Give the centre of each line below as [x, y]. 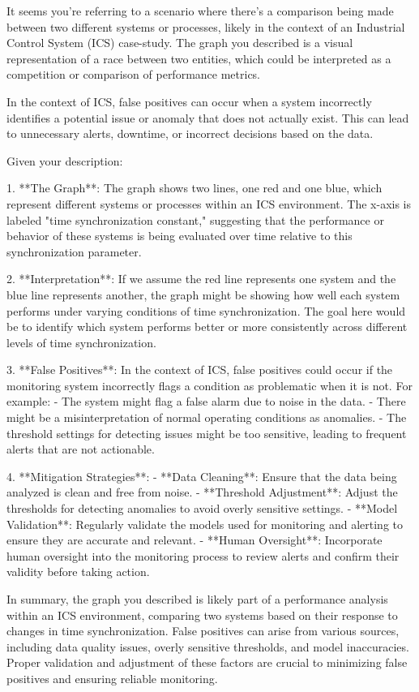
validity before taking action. [78, 572]
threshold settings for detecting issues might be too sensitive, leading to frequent [207, 433]
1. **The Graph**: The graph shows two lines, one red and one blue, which [195, 188]
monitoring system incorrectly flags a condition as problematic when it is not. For [209, 385]
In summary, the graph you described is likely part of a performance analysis [197, 599]
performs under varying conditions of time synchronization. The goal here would [206, 310]
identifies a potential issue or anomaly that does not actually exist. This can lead [208, 117]
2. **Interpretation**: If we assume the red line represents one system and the [201, 279]
